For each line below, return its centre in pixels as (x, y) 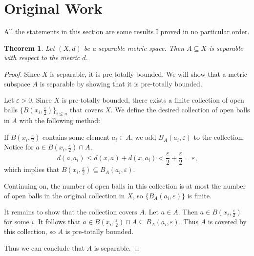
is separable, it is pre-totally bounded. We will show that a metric (149, 74)
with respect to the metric (42, 57)
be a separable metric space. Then (134, 48)
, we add (143, 137)
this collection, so (30, 231)
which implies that (32, 169)
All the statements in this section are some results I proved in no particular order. (127, 32)
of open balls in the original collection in (64, 195)
